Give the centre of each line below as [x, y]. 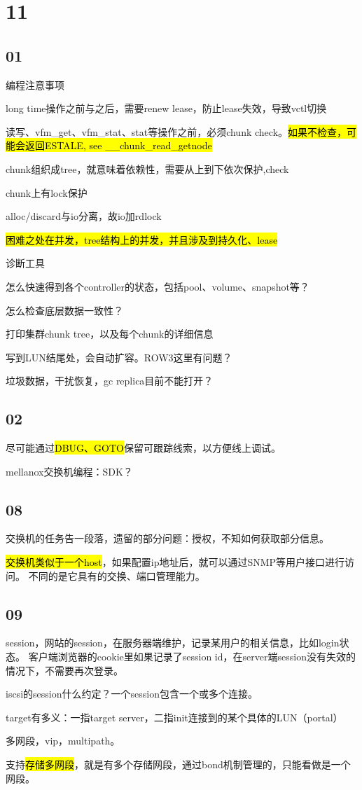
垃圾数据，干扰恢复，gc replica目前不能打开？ [110, 381]
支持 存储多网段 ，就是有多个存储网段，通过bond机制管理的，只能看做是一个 [178, 764]
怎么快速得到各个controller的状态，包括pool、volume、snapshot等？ [158, 286]
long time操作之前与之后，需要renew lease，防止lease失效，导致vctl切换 [166, 108]
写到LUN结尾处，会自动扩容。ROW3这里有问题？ [119, 357]
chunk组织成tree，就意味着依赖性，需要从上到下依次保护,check [147, 168]
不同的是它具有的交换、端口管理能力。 [117, 575]
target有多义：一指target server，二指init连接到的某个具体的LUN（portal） [174, 717]
